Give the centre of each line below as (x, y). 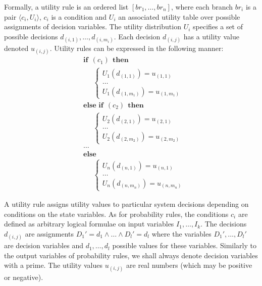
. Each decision (137, 36)
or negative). (24, 277)
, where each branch (202, 7)
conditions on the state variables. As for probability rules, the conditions (116, 214)
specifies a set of (218, 26)
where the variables (181, 233)
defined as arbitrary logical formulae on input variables (89, 224)
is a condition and (79, 16)
